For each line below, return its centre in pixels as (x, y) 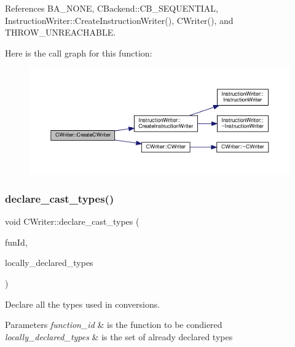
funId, (16, 242)
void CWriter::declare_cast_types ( (72, 221)
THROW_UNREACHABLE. (61, 32)
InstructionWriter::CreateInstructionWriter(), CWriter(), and (119, 20)
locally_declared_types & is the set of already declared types (119, 336)
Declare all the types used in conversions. (83, 304)
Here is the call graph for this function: (79, 53)
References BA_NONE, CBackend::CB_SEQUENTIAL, (112, 8)
